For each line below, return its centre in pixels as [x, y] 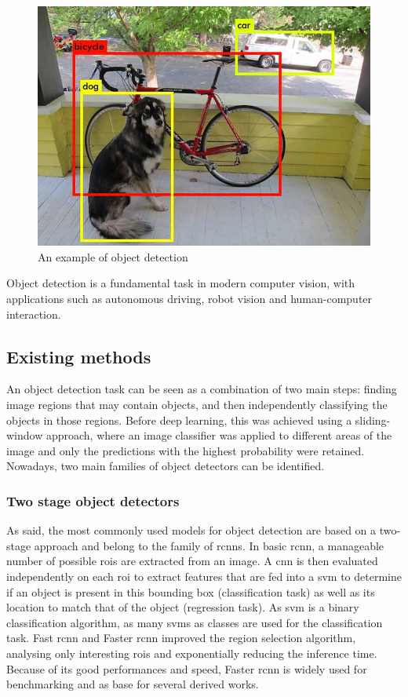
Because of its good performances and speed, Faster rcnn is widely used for [187, 668]
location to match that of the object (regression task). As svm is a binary [183, 607]
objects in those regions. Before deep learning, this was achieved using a [179, 420]
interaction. [34, 314]
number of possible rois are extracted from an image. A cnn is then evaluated [192, 561]
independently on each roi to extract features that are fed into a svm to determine [204, 576]
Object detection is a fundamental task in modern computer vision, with [181, 283]
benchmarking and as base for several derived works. [133, 684]
